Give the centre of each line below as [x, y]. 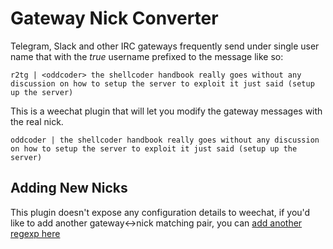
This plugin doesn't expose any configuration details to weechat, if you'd [160, 212]
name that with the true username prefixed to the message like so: [147, 56]
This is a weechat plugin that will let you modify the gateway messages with [166, 111]
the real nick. [37, 121]
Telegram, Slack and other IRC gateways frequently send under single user [165, 46]
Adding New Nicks [69, 188]
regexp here [35, 233]
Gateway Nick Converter [114, 18]
